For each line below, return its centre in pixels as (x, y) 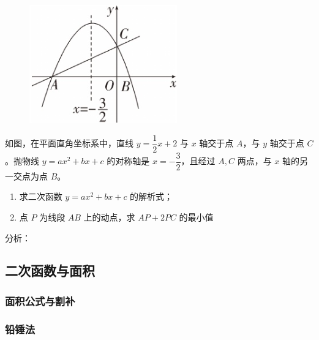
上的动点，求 (109, 217)
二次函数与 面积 (50, 270)
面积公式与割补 (40, 300)
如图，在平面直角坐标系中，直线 (69, 143)
